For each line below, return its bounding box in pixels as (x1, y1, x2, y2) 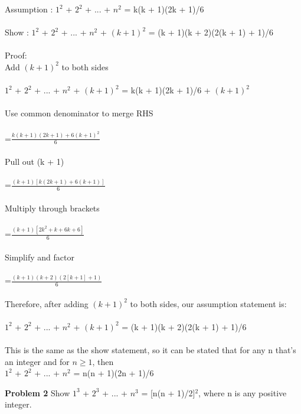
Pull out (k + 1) (5, 155, 64, 167)
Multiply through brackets (5, 201, 100, 214)
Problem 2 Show (5, 386, 70, 399)
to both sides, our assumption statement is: (130, 297, 287, 309)
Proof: (5, 49, 27, 61)
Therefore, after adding (5, 297, 89, 309)
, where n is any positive (198, 386, 287, 399)
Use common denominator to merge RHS (5, 107, 153, 119)
